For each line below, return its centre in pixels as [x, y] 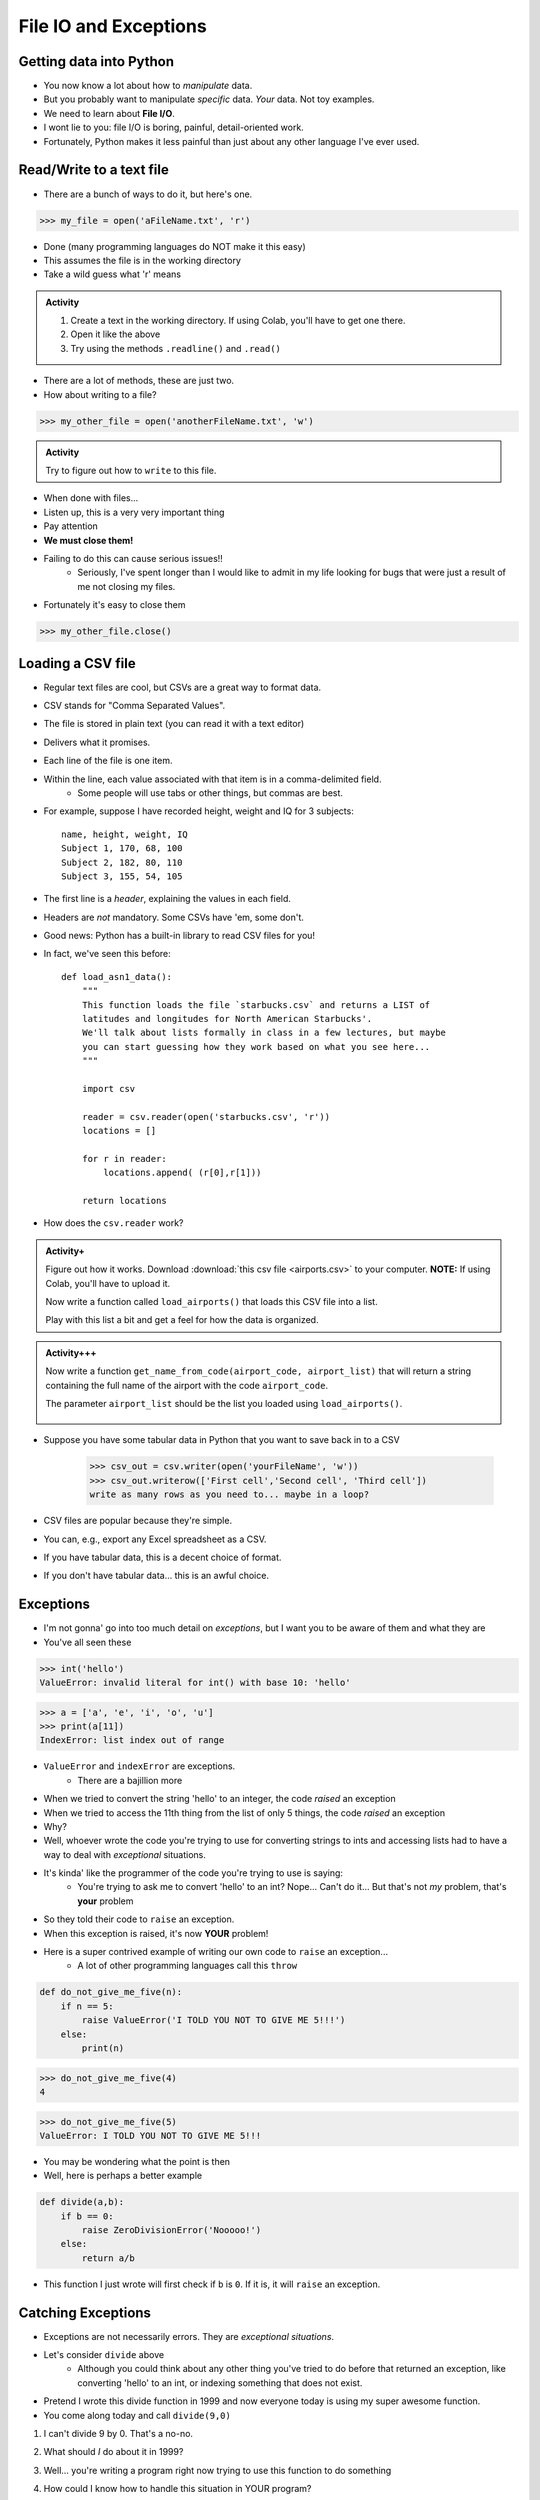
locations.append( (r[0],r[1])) [182, 1173]
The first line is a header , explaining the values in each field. [167, 899]
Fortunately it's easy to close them [114, 605]
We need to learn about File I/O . [109, 113]
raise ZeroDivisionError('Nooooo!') [171, 2230]
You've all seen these [87, 1642]
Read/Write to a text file [94, 170]
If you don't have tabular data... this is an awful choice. [156, 1576]
